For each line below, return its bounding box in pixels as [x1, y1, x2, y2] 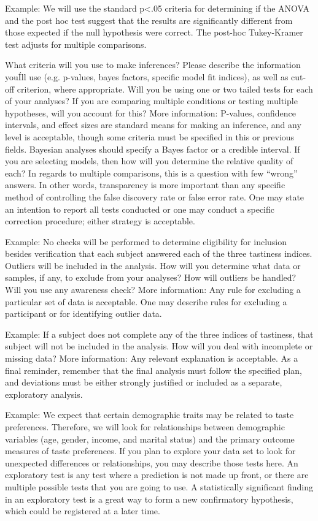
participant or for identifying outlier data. [5, 307, 162, 320]
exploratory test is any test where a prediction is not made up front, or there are [5, 468, 309, 481]
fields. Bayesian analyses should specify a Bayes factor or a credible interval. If [5, 142, 300, 155]
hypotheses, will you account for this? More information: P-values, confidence [5, 106, 296, 119]
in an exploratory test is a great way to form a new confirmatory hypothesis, [5, 492, 293, 505]
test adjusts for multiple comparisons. [5, 37, 147, 50]
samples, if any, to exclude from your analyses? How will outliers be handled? [5, 271, 297, 284]
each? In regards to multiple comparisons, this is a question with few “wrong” [5, 166, 298, 179]
